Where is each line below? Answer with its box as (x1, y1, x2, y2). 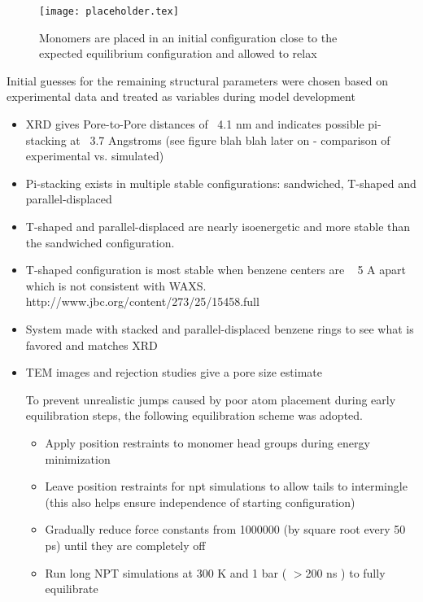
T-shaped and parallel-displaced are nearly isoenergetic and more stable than (25, 218, 411, 234)
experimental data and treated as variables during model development (7, 88, 355, 105)
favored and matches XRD (25, 336, 158, 353)
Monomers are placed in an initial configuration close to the (39, 28, 338, 46)
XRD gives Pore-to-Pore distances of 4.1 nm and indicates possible (25, 116, 364, 133)
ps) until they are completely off (45, 536, 206, 553)
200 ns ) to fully (305, 564, 386, 581)
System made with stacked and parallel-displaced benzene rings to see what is (25, 320, 414, 337)
